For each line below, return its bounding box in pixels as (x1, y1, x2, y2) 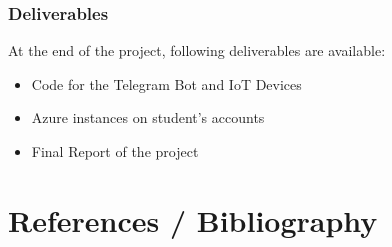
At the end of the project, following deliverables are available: (8, 40, 386, 61)
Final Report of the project (31, 141, 199, 161)
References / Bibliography (8, 199, 378, 240)
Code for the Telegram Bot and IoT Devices (31, 73, 302, 94)
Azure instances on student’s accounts (31, 107, 265, 128)
